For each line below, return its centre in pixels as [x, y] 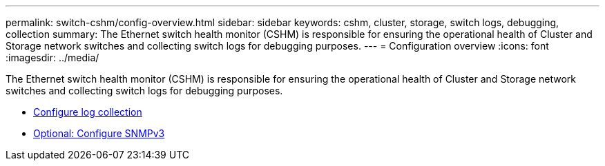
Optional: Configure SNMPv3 [99, 133]
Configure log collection [88, 112]
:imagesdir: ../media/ [52, 58]
